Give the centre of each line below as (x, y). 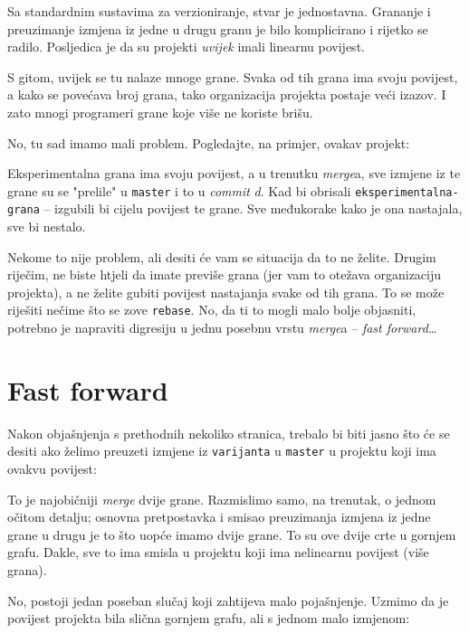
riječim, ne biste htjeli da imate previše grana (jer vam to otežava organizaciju (225, 274)
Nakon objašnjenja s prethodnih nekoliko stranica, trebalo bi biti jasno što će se (229, 433)
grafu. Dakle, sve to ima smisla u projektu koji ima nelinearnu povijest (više (218, 552)
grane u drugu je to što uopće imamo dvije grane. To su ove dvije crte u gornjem (232, 534)
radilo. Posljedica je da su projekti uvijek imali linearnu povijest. (186, 47)
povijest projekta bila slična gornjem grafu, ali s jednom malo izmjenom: (209, 618)
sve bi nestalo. (47, 227)
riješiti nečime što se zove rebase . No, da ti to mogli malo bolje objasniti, (212, 310)
